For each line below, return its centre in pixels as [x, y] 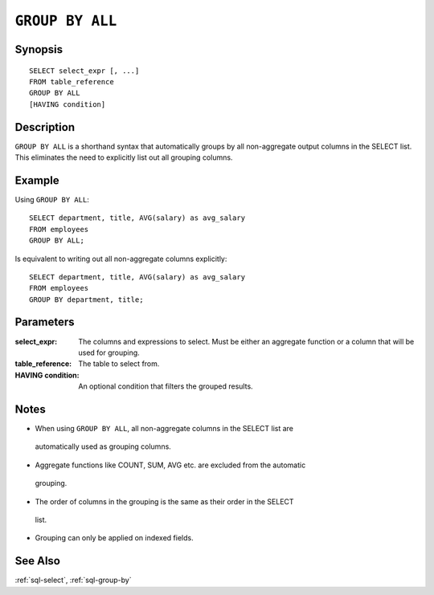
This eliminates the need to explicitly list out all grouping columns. [124, 157]
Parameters [45, 322]
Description [45, 127]
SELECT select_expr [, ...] [84, 71]
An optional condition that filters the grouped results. [166, 386]
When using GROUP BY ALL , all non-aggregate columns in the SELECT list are [164, 429]
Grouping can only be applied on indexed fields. [114, 538]
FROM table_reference [72, 82]
